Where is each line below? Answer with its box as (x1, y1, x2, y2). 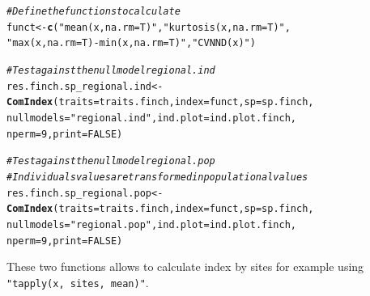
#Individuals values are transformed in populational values (6, 171, 308, 183)
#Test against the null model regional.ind (6, 64, 215, 76)
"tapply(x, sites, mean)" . (6, 273, 149, 290)
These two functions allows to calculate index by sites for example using (6, 258, 364, 275)
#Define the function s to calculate (6, 6, 181, 17)
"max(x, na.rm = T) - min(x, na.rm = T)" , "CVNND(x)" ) (6, 37, 256, 49)
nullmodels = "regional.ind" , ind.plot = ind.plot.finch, (6, 112, 297, 124)
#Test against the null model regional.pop (6, 155, 215, 167)
